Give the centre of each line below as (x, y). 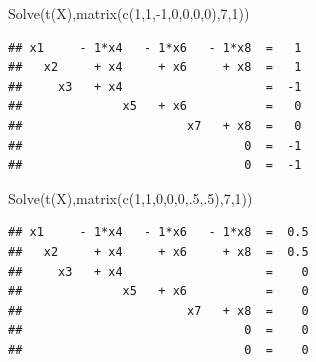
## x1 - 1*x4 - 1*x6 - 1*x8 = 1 (155, 47)
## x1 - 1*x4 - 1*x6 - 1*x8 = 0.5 (158, 232)
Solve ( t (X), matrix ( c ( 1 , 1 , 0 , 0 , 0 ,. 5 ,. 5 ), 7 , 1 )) (130, 197)
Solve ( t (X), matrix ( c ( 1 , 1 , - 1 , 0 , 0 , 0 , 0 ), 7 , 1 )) (129, 13)
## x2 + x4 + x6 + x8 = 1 (155, 67)
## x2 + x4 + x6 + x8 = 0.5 (158, 251)
